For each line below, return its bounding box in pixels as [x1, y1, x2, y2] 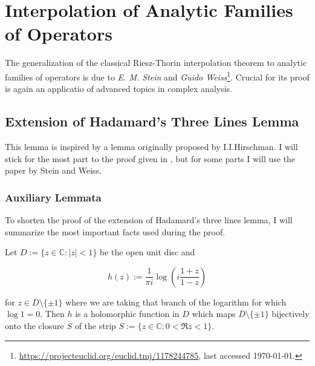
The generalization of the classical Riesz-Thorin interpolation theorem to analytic [5, 56, 307, 69]
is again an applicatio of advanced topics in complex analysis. [5, 82, 232, 95]
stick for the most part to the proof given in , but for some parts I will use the [5, 152, 296, 165]
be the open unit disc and [100, 246, 195, 258]
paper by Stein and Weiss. [5, 164, 102, 177]
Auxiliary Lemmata [5, 189, 102, 204]
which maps [192, 307, 236, 320]
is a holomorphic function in [75, 307, 180, 320]
